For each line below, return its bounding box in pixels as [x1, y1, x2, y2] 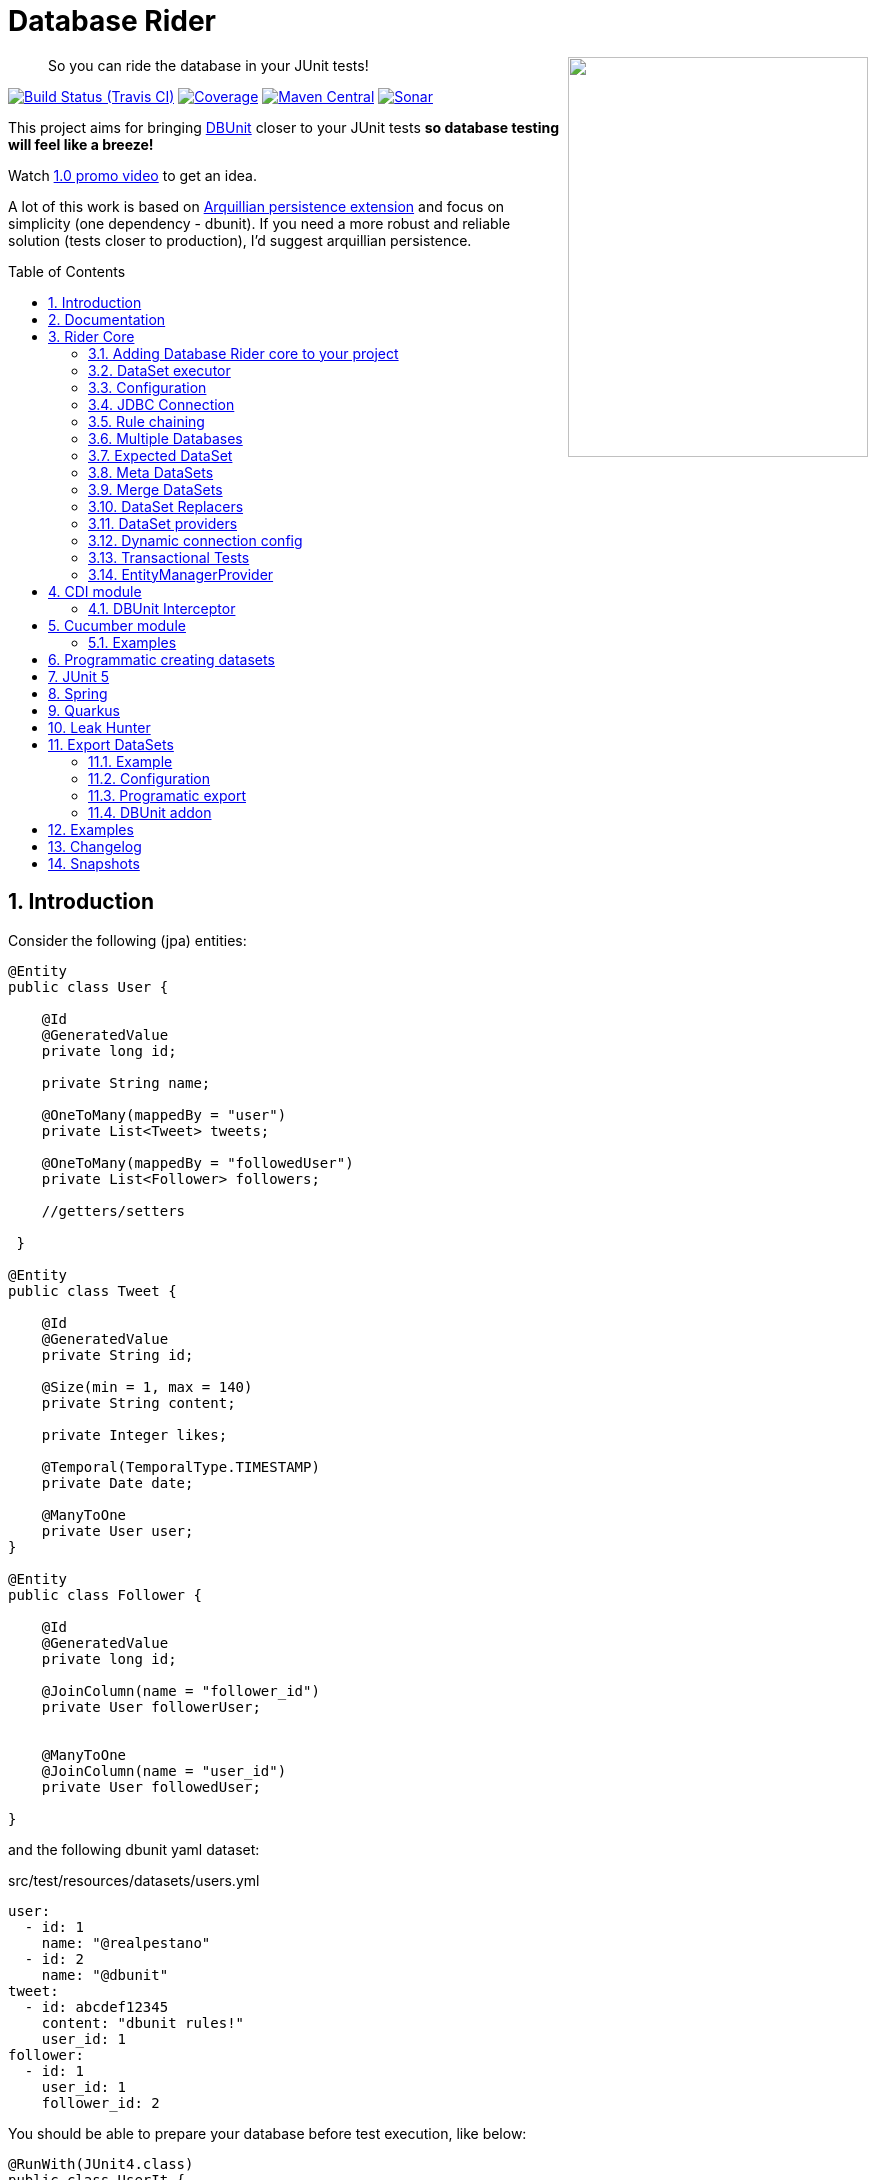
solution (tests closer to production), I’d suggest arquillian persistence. [8, 231, 472, 249]
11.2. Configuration [88, 769, 211, 787]
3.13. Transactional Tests [88, 548, 250, 566]
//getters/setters [41, 1202, 186, 1219]
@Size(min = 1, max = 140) [41, 1378, 253, 1395]
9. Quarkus [48, 701, 120, 719]
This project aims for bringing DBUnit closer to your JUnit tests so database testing [8, 118, 560, 136]
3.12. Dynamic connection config [88, 531, 303, 549]
